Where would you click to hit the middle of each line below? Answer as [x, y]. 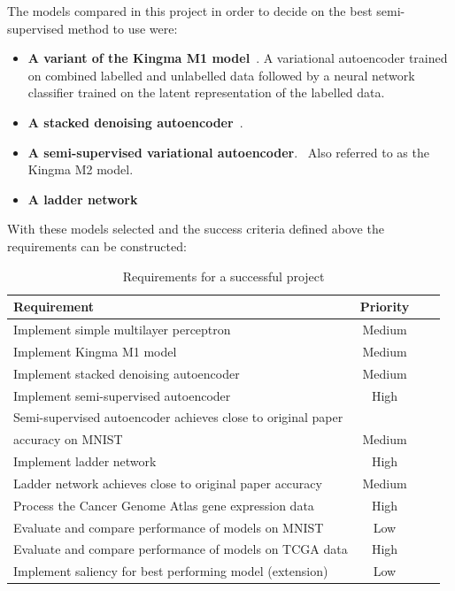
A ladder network [83, 199]
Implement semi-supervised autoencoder [122, 395]
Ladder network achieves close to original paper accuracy [168, 483]
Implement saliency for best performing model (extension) [171, 571]
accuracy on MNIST [68, 439]
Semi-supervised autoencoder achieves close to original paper [178, 417]
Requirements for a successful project [224, 276]
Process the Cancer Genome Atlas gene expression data [164, 505]
